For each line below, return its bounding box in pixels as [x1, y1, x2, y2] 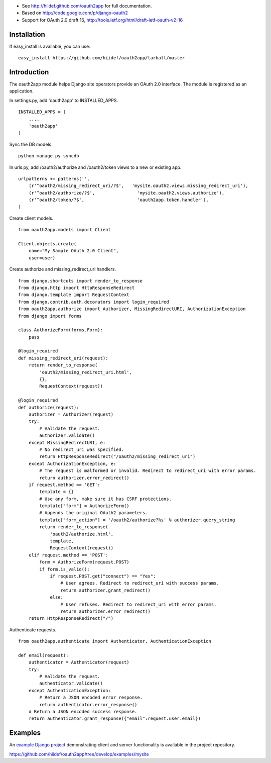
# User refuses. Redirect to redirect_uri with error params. [60, 601, 217, 607]
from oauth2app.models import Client [18, 227, 111, 233]
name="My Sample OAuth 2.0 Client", [28, 248, 119, 254]
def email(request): [18, 652, 69, 658]
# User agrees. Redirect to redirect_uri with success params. [60, 581, 219, 586]
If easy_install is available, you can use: [9, 43, 90, 49]
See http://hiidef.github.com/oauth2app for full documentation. [22, 3, 152, 9]
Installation [9, 30, 45, 39]
